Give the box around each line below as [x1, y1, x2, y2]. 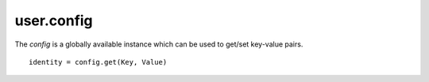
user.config [14, 12, 93, 29]
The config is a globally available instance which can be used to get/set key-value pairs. [14, 39, 303, 49]
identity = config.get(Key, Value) [29, 58, 168, 66]
